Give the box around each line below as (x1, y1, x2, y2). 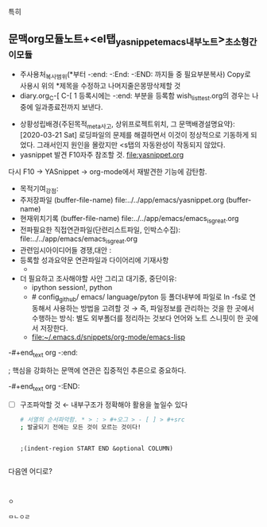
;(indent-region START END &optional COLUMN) (19, 444, 173, 452)
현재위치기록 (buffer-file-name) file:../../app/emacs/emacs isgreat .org (19, 214, 239, 225)
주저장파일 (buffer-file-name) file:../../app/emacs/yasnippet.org (19, 196, 225, 205)
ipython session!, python (31, 282, 113, 292)
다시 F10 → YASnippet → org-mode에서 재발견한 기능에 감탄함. (8, 167, 207, 176)
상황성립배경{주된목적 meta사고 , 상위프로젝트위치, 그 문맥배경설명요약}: (19, 118, 236, 130)
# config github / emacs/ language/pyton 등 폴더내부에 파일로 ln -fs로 (31, 292, 248, 304)
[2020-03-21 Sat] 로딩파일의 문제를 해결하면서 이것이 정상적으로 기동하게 (19, 130, 249, 140)
